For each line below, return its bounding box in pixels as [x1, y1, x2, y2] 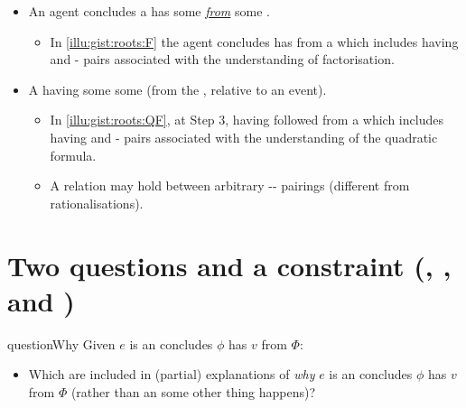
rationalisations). [50, 193, 144, 212]
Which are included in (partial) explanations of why [28, 365, 315, 384]
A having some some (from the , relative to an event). [28, 79, 327, 98]
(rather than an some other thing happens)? [70, 382, 316, 401]
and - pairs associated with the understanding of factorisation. [50, 50, 395, 69]
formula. [50, 145, 97, 164]
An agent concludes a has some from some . [28, 2, 270, 20]
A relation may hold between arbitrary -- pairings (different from [50, 176, 410, 195]
